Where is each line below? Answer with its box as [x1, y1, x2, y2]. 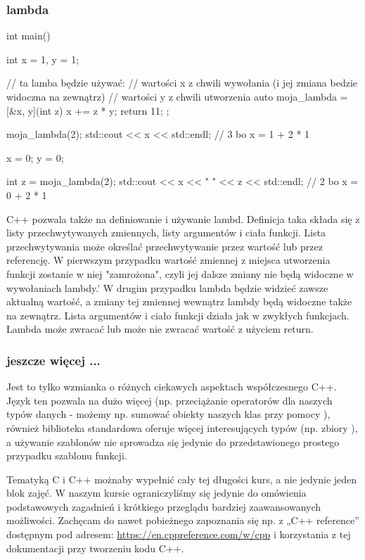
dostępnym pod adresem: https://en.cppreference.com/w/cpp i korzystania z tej [6, 527, 351, 542]
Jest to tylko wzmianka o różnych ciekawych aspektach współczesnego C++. [6, 379, 337, 394]
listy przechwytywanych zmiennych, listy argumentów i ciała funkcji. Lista [6, 225, 326, 240]
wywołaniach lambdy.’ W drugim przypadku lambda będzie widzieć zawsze [6, 280, 328, 295]
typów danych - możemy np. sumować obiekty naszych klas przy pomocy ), [6, 407, 331, 421]
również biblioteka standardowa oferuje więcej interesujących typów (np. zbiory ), [6, 420, 358, 435]
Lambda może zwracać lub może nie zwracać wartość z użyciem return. [6, 322, 314, 336]
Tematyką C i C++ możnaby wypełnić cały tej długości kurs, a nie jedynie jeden [6, 471, 357, 486]
